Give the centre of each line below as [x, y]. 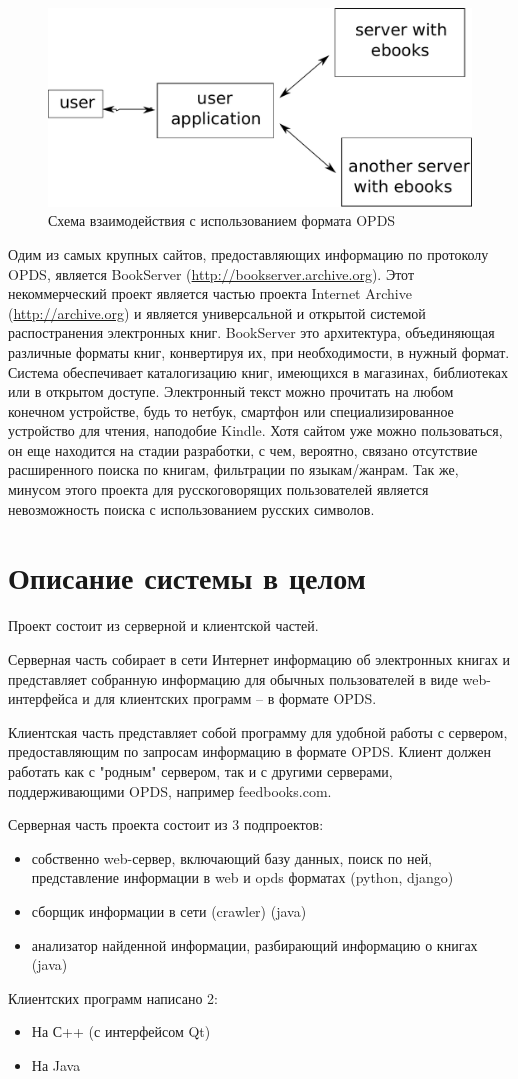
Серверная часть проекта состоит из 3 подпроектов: [166, 824]
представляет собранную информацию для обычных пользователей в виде [233, 678]
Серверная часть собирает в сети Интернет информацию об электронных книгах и [259, 658]
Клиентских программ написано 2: [113, 997]
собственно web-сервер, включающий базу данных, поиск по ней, [232, 857]
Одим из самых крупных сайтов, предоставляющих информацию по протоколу [248, 253]
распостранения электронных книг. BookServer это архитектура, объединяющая [251, 332]
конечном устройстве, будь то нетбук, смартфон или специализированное [231, 410]
